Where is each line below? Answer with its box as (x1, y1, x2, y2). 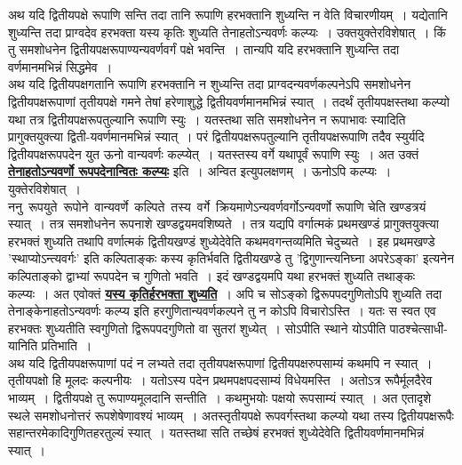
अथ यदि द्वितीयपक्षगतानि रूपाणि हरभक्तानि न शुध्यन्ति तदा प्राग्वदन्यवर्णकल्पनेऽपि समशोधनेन (8, 75, 411, 93)
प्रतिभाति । (41, 336, 92, 355)
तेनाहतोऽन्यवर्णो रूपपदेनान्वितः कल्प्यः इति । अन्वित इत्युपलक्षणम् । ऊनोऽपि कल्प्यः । (8, 162, 392, 180)
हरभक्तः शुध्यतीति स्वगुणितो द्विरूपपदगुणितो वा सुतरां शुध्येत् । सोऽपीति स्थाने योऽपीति (8, 318, 386, 337)
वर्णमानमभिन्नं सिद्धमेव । (8, 57, 113, 76)
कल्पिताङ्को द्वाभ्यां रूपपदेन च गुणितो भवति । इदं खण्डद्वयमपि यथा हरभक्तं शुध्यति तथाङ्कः (8, 266, 416, 285)
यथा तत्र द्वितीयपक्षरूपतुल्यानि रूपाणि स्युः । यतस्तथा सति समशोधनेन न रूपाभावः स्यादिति (8, 109, 406, 128)
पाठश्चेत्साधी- (389, 318, 448, 337)
